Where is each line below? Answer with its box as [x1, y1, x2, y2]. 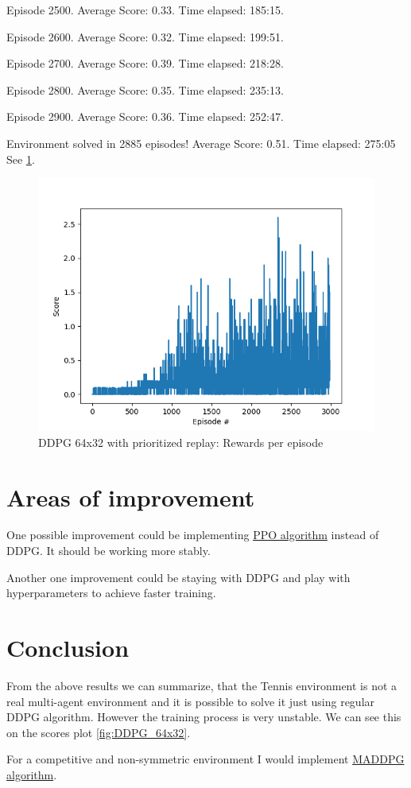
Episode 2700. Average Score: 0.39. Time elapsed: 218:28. [6, 55, 284, 72]
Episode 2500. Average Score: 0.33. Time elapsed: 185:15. [6, 2, 284, 17]
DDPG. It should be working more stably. [6, 542, 211, 559]
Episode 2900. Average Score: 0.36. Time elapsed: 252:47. [6, 108, 284, 125]
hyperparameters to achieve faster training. [6, 584, 216, 601]
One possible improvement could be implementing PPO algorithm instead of [6, 526, 379, 543]
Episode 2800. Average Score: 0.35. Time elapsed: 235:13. [6, 81, 284, 98]
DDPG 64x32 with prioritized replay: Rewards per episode [38, 433, 324, 450]
